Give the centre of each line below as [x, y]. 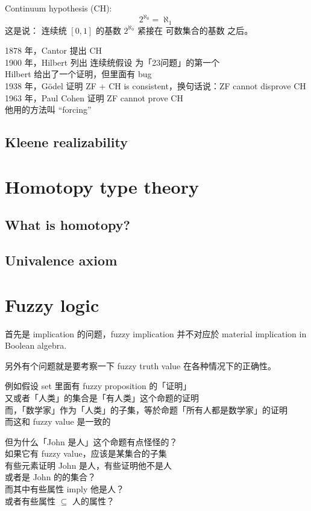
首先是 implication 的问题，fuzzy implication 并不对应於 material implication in [156, 333]
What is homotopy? [68, 225]
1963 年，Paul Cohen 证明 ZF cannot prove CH [94, 97]
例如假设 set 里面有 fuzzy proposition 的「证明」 [98, 386]
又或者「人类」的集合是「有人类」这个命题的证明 [102, 397]
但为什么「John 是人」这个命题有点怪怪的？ [91, 441]
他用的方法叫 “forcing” [48, 109]
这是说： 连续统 [36, 30]
